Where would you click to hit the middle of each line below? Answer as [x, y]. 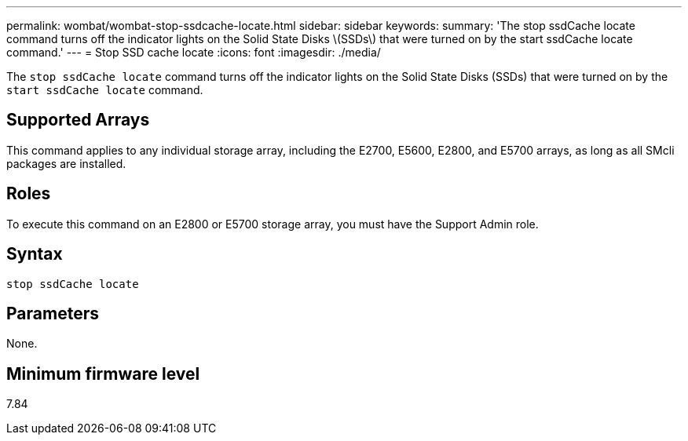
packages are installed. [66, 163]
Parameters [53, 313]
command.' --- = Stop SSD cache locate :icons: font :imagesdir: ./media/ [194, 52]
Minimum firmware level [103, 374]
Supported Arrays [78, 120]
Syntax [35, 254]
